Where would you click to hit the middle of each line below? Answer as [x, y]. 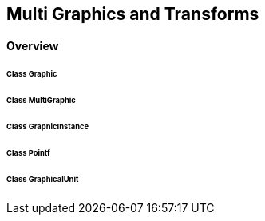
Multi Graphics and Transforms [133, 14]
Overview [33, 45]
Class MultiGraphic [41, 101]
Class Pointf [28, 152]
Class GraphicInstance [48, 127]
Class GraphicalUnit [43, 179]
